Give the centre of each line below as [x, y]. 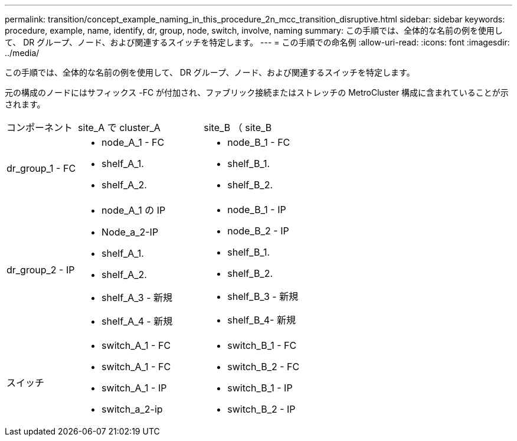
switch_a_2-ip [132, 409]
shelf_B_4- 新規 [261, 320]
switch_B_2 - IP [261, 409]
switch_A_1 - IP [134, 388]
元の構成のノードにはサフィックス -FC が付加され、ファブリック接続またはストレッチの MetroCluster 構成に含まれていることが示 [257, 92]
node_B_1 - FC [259, 142]
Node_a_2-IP [130, 232]
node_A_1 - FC [133, 142]
